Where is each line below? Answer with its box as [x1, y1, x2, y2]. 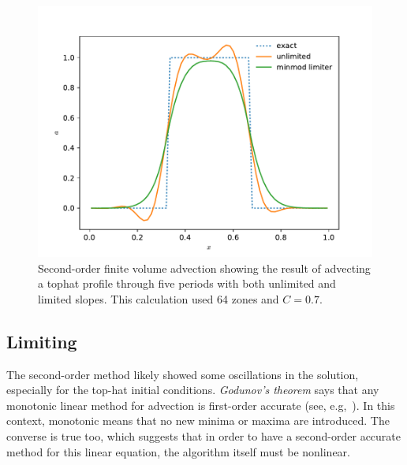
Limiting [6, 329, 77, 353]
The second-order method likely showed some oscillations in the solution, [6, 366, 359, 382]
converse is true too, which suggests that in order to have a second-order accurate [6, 427, 401, 444]
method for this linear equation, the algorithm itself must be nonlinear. [6, 443, 350, 459]
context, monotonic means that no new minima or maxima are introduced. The [6, 412, 390, 429]
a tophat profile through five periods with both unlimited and [38, 275, 336, 292]
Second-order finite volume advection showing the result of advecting [38, 259, 371, 276]
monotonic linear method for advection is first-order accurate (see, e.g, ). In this [6, 396, 395, 413]
